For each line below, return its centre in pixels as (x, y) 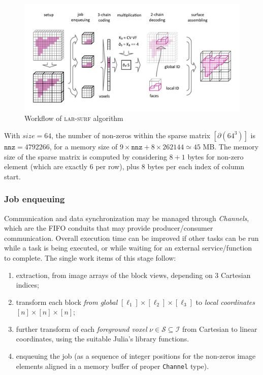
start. (12, 176)
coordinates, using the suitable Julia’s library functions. (103, 339)
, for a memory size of (84, 146)
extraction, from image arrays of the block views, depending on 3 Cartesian (133, 275)
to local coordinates (225, 302)
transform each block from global (67, 302)
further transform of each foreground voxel (81, 329)
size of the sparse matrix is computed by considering (86, 156)
